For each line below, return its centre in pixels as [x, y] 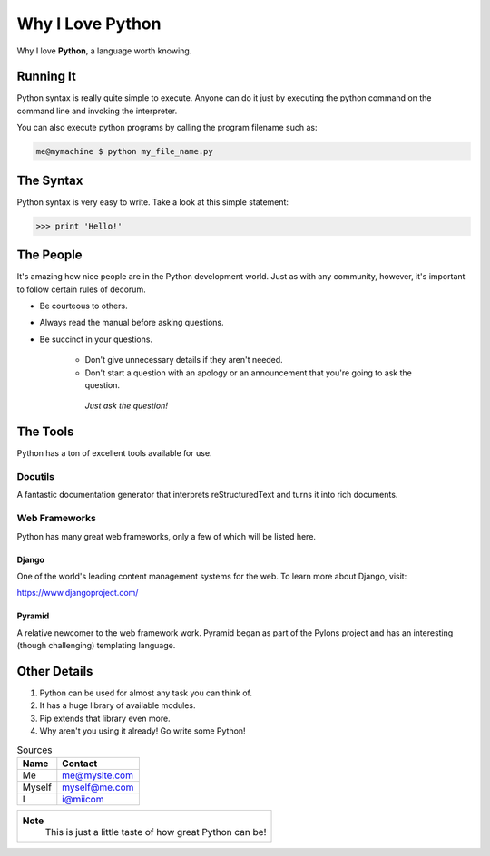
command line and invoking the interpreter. [97, 111]
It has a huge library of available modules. [118, 705]
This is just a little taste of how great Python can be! [156, 832]
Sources [34, 750]
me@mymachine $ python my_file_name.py [124, 151]
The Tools [45, 432]
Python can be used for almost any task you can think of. [146, 693]
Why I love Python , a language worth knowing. [104, 51]
